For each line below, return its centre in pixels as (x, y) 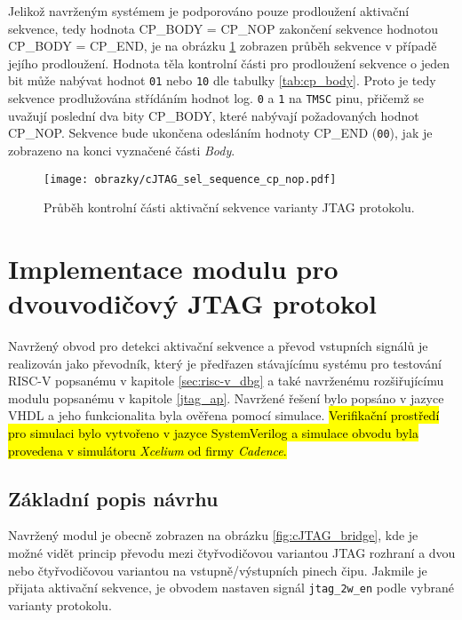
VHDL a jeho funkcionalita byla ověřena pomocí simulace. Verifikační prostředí (224, 415)
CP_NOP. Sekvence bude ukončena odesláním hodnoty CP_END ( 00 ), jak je (220, 133)
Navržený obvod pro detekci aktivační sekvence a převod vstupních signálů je (218, 346)
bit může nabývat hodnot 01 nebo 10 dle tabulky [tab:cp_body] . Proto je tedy (222, 80)
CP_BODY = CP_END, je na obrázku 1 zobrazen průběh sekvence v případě (223, 46)
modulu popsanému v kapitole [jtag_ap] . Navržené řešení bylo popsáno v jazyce (226, 397)
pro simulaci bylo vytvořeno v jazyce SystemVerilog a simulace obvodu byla (213, 433)
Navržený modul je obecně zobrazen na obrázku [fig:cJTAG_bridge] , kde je (213, 535)
